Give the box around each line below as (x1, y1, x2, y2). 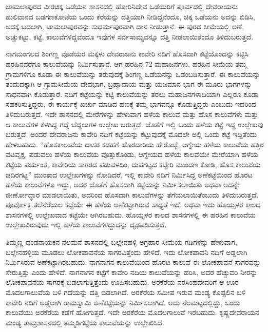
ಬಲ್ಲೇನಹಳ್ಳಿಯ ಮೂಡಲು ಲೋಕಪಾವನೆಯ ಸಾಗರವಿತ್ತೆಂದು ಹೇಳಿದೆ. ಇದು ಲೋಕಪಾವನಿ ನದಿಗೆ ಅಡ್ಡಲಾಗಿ (6, 246, 247, 257)
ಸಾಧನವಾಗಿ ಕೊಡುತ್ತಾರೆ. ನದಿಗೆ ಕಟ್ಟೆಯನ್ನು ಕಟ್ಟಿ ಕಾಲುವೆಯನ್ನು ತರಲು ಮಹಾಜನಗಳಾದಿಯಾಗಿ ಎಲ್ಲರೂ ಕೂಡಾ (6, 88, 259, 99)
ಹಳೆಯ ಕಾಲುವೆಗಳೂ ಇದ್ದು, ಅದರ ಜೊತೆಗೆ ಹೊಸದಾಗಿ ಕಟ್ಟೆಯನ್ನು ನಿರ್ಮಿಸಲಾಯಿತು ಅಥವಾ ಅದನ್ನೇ (6, 179, 240, 190)
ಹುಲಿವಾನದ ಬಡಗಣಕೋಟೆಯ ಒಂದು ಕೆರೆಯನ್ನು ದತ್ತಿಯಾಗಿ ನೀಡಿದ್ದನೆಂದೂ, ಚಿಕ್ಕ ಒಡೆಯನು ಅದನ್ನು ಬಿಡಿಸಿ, (6, 11, 255, 22)
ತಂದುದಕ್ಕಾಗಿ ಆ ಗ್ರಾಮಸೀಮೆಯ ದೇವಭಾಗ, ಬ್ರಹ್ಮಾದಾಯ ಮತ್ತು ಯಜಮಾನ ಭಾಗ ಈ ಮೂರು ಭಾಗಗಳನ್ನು (6, 79, 252, 89)
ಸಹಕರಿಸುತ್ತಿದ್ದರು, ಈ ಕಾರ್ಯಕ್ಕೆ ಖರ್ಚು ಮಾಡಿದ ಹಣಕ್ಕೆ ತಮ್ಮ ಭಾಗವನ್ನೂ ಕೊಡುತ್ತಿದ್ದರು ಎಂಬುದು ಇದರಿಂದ (6, 99, 256, 109)
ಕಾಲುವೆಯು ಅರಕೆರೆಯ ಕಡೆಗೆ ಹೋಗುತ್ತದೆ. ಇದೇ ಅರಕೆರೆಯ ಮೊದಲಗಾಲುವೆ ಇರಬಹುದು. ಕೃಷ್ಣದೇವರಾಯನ (6, 307, 259, 318)
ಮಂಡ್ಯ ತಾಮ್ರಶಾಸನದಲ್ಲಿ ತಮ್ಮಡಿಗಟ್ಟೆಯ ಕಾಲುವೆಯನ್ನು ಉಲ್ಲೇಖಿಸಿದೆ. (6, 317, 164, 327)
